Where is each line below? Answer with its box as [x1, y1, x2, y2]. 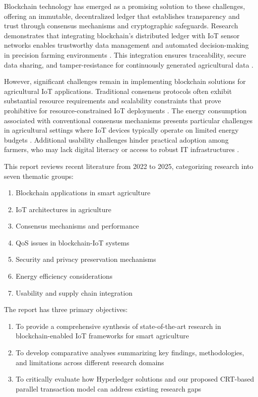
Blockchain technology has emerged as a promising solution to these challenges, [4, 1, 245, 11]
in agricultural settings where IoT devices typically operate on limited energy [4, 125, 239, 135]
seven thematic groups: [4, 170, 74, 181]
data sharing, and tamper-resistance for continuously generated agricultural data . [4, 59, 254, 70]
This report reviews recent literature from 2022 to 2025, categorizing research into [4, 160, 254, 171]
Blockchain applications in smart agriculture [15, 187, 150, 198]
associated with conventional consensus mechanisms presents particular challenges [4, 115, 253, 125]
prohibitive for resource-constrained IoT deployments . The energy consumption [4, 105, 247, 115]
